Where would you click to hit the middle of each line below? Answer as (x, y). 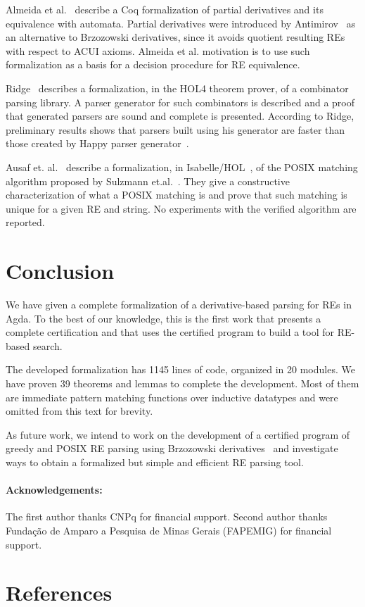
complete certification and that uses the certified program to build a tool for (170, 332)
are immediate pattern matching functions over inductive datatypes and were (172, 397)
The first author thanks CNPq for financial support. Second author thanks (167, 517)
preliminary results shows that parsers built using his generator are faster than (175, 129)
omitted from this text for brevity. (79, 411)
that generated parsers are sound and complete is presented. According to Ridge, (180, 116)
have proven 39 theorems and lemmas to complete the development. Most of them (182, 383)
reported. (25, 222)
